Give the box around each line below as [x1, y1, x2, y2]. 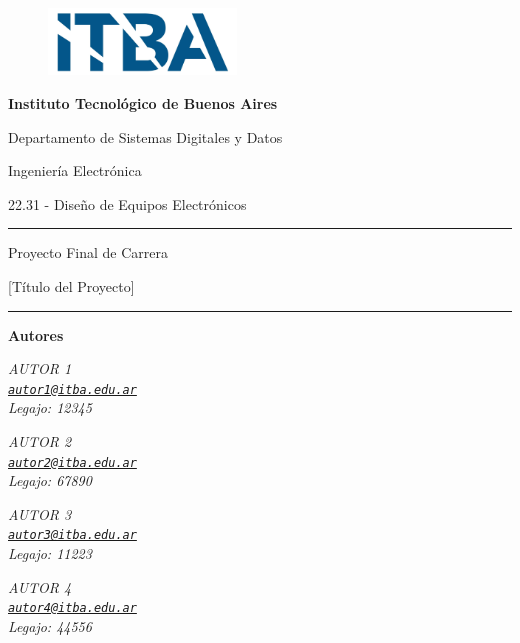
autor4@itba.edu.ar [8, 601, 137, 616]
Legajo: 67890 [8, 470, 92, 491]
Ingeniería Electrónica [8, 160, 142, 181]
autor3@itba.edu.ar [8, 528, 137, 543]
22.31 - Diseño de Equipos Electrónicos [8, 193, 247, 214]
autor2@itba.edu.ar [8, 455, 137, 470]
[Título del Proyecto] [8, 275, 135, 296]
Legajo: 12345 [8, 397, 92, 418]
